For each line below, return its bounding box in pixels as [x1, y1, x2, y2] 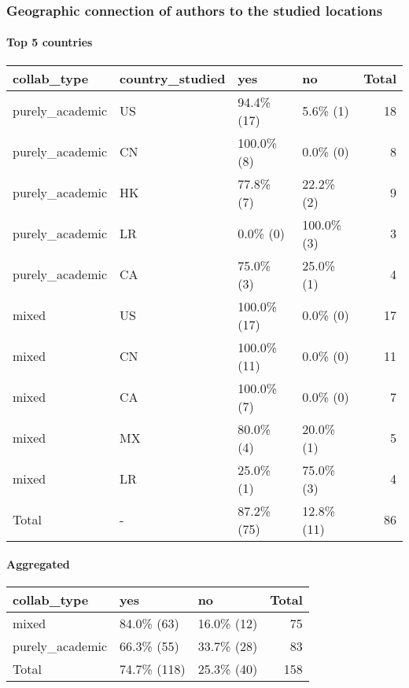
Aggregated [6, 556, 70, 572]
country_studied [120, 68, 226, 87]
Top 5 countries [6, 34, 93, 50]
